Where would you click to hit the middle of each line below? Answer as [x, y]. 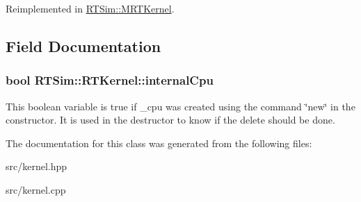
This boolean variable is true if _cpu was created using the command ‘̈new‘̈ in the [180, 106]
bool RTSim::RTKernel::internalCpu [110, 80]
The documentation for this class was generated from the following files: [159, 143]
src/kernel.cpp [36, 189]
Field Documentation [83, 45]
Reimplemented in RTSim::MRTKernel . [90, 8]
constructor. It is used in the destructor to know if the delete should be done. [170, 120]
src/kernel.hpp [37, 166]
